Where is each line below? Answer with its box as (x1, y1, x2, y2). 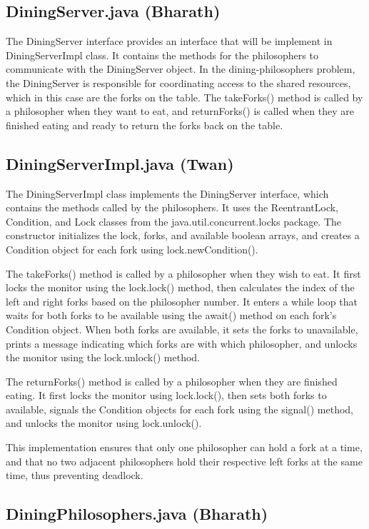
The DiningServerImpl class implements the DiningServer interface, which (6, 186, 329, 201)
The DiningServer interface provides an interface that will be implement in (6, 34, 333, 49)
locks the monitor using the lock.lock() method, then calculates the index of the (6, 280, 355, 295)
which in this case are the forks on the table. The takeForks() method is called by (6, 89, 363, 104)
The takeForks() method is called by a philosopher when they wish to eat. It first (6, 266, 361, 281)
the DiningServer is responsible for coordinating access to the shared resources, (6, 75, 351, 90)
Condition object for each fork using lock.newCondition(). (6, 241, 258, 256)
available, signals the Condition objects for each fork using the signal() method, (6, 401, 353, 416)
